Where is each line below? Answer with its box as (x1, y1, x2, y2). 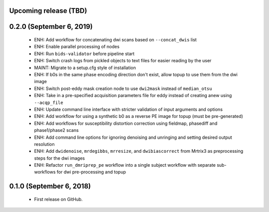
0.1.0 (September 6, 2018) (9, 182, 91, 191)
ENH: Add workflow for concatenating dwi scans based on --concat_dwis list (34, 37, 197, 43)
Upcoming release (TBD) (9, 6, 87, 15)
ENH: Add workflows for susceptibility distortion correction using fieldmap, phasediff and (34, 120, 218, 126)
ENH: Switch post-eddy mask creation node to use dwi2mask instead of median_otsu (34, 85, 212, 92)
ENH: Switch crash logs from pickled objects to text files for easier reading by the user (34, 58, 212, 64)
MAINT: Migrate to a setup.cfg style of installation (34, 65, 136, 71)
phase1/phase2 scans (34, 127, 79, 133)
